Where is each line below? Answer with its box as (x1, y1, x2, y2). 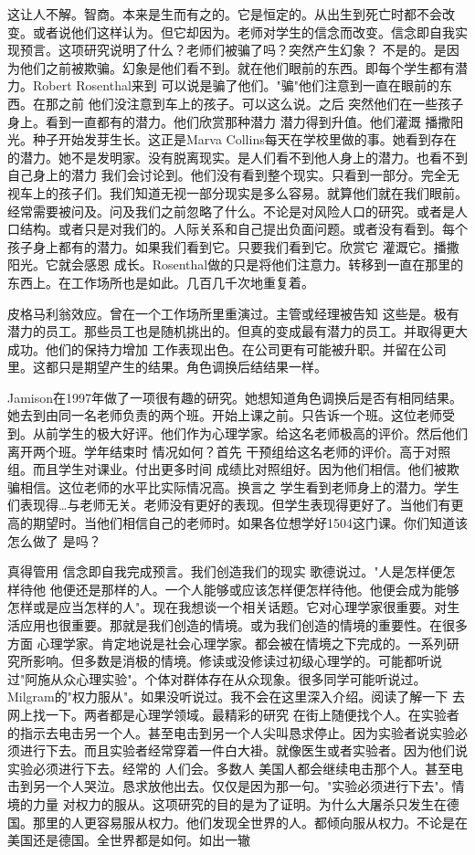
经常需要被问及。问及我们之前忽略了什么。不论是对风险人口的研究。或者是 (7, 201, 455, 220)
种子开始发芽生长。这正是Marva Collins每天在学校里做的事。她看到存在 (32, 130, 457, 149)
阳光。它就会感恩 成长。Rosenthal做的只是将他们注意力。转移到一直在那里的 (7, 255, 464, 274)
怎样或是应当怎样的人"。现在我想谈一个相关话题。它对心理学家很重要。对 (7, 597, 448, 617)
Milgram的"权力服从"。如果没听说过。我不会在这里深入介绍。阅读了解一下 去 (7, 687, 465, 706)
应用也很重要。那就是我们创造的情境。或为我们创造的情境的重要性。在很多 (19, 616, 468, 634)
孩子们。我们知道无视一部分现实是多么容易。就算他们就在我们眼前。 (58, 183, 468, 202)
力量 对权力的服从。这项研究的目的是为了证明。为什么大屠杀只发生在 (32, 794, 447, 813)
